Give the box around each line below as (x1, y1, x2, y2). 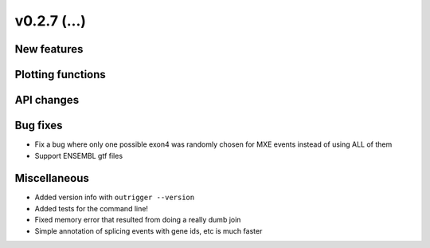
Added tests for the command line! (34, 203, 149, 213)
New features (14, 42, 84, 56)
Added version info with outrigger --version (34, 192, 195, 203)
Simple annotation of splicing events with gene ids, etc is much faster (34, 226, 263, 235)
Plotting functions (14, 68, 107, 81)
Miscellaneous (14, 171, 89, 185)
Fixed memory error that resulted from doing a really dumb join (34, 215, 241, 225)
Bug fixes (14, 119, 63, 132)
